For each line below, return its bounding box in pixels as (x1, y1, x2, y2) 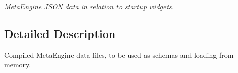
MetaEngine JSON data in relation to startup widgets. (4, 1, 174, 11)
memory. (4, 59, 31, 70)
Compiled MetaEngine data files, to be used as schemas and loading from (4, 49, 234, 60)
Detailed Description (4, 25, 116, 41)
